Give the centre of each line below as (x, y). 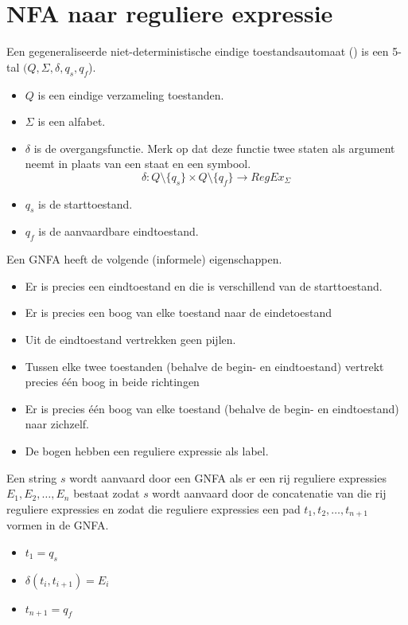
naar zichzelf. (57, 424)
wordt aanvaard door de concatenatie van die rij (269, 493)
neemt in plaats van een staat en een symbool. (138, 164)
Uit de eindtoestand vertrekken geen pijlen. (130, 340)
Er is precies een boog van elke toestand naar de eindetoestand (179, 312)
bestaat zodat (107, 493)
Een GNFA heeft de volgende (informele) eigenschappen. (144, 259)
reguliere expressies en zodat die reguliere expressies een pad (153, 508)
